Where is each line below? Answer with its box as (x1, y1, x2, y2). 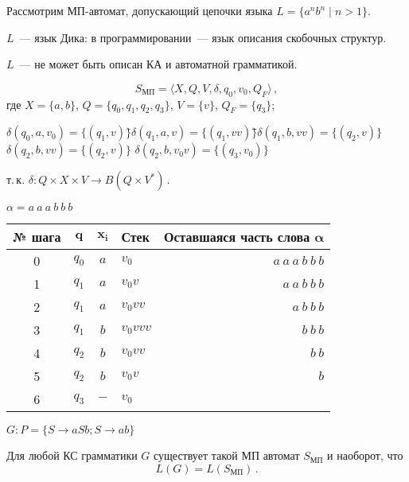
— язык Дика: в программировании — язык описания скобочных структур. (19, 29, 387, 45)
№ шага (13, 227, 61, 247)
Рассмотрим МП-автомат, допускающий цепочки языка (6, 2, 273, 18)
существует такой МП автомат (154, 447, 300, 464)
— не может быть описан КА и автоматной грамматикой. (19, 56, 298, 72)
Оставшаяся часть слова (163, 227, 310, 247)
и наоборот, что (327, 447, 403, 464)
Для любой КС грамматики (6, 447, 138, 464)
